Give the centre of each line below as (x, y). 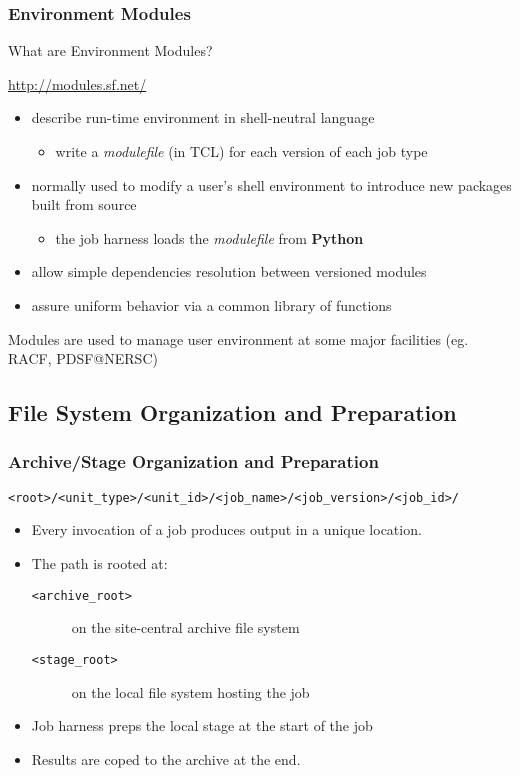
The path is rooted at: (99, 563)
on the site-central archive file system (185, 627)
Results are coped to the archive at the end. (166, 758)
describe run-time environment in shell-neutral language (203, 117)
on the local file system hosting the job (190, 691)
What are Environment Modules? (110, 50)
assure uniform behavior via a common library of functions (211, 304)
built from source (84, 204)
